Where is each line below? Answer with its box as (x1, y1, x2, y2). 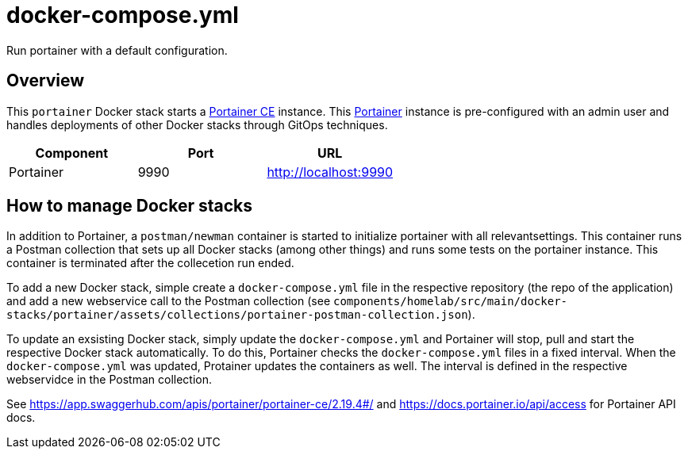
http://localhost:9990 (267, 163, 394, 180)
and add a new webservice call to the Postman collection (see (6, 294, 331, 308)
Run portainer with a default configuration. (6, 43, 228, 57)
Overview (6, 71, 85, 91)
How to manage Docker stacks (6, 196, 253, 216)
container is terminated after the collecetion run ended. (6, 256, 294, 270)
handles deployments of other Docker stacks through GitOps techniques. (6, 117, 388, 132)
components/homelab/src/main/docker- (332, 295, 567, 308)
